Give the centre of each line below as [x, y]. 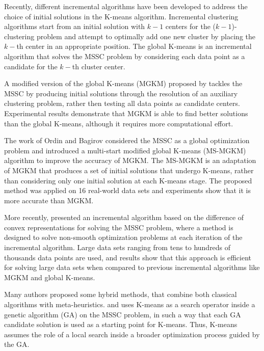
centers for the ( [191, 26]
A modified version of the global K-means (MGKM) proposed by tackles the [123, 83]
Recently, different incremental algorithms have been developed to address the [126, 6]
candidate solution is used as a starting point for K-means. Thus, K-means [121, 324]
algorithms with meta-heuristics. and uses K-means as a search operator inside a [130, 304]
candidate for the [31, 66]
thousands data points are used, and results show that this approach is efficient [128, 257]
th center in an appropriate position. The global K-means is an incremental [134, 46]
